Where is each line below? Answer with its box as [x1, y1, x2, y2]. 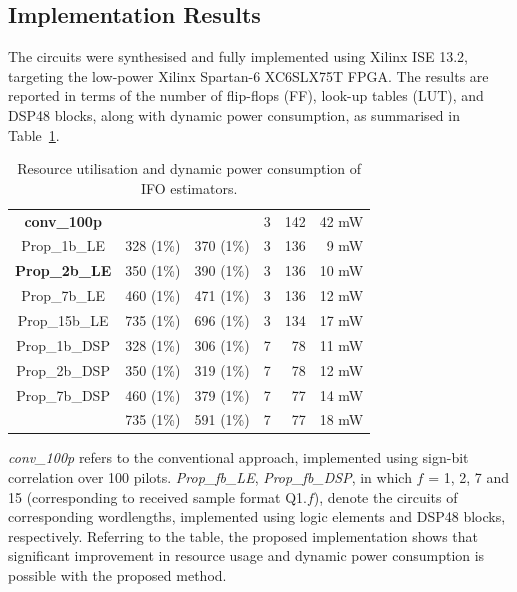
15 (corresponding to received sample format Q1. [8, 486, 307, 507]
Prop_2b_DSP [16, 359, 110, 380]
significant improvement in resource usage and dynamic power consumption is [8, 545, 485, 566]
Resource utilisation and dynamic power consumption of [17, 158, 362, 179]
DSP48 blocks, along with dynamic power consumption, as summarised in [8, 104, 460, 125]
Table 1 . [8, 124, 60, 145]
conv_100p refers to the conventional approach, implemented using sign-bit [8, 447, 469, 468]
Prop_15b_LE [17, 309, 109, 330]
